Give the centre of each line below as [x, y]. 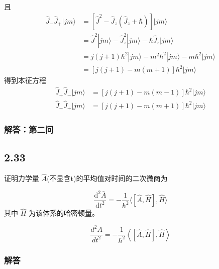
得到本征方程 [25, 80]
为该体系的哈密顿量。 [64, 213]
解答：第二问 [29, 129]
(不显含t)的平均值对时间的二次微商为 [107, 178]
